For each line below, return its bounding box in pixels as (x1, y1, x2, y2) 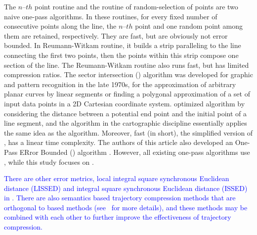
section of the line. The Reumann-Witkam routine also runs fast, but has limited (4, 59, 249, 70)
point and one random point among (135, 21, 243, 31)
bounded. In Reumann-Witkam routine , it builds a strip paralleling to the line (4, 40, 241, 50)
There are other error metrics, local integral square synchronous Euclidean (4, 173, 229, 184)
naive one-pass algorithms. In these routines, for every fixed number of (4, 11, 217, 21)
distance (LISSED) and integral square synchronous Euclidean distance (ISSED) (4, 183, 248, 193)
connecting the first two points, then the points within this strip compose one (4, 49, 239, 60)
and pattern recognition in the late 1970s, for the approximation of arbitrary (4, 79, 236, 89)
